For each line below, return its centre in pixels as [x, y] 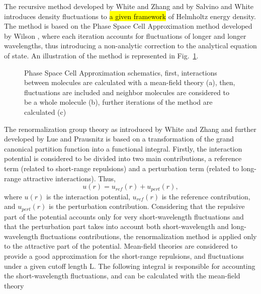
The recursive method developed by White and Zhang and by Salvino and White [129, 6]
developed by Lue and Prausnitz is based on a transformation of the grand [119, 139]
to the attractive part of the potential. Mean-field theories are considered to [121, 246]
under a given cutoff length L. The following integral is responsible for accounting [130, 266]
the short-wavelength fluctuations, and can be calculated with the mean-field [122, 276]
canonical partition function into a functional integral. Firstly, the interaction [123, 148]
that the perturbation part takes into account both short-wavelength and [116, 226]
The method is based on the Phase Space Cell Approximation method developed [128, 26]
